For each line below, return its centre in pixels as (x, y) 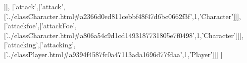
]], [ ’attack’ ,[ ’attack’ (34, 6)
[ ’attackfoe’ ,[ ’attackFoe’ (39, 26)
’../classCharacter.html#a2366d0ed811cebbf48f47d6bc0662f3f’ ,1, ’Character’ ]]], (123, 16)
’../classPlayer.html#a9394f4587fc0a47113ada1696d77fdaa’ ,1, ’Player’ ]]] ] (114, 54)
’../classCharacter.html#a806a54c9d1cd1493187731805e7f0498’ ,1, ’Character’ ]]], (124, 35)
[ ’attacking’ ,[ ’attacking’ (39, 45)
